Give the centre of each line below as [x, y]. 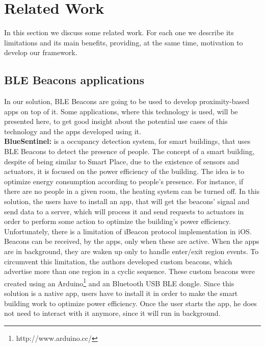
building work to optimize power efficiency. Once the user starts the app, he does [130, 303]
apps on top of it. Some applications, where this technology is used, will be [121, 111]
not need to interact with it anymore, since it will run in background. [112, 313]
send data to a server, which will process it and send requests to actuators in [124, 211]
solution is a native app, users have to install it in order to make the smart [121, 293]
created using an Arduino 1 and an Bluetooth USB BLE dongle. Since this [119, 282]
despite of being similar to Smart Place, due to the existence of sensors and [122, 161]
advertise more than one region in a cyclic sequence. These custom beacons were [129, 271]
